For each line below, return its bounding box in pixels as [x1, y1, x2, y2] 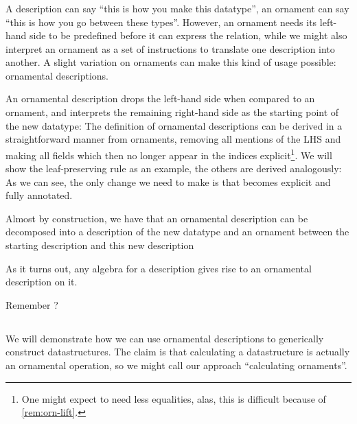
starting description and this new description [5, 238, 194, 252]
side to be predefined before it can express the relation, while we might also [30, 28, 347, 43]
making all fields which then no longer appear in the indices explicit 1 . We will [5, 145, 332, 162]
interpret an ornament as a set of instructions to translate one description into [5, 41, 335, 56]
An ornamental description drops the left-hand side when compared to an [5, 91, 315, 106]
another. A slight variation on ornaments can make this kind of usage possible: [5, 55, 336, 69]
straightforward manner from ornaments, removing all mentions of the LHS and [5, 132, 341, 146]
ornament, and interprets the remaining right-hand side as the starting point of [5, 105, 339, 119]
